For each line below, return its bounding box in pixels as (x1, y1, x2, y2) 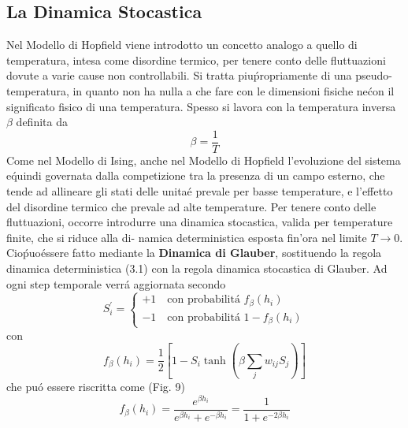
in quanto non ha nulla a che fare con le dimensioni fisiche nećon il (72, 82, 395, 99)
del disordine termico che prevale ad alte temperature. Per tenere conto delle (6, 198, 376, 214)
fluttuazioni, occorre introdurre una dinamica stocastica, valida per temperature (6, 214, 393, 230)
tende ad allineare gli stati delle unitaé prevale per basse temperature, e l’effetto (6, 183, 393, 199)
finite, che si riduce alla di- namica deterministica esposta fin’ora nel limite (6, 229, 367, 245)
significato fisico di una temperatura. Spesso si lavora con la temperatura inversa (6, 98, 396, 114)
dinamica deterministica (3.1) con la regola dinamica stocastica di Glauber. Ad (6, 259, 388, 276)
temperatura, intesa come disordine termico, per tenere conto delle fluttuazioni (6, 51, 386, 68)
